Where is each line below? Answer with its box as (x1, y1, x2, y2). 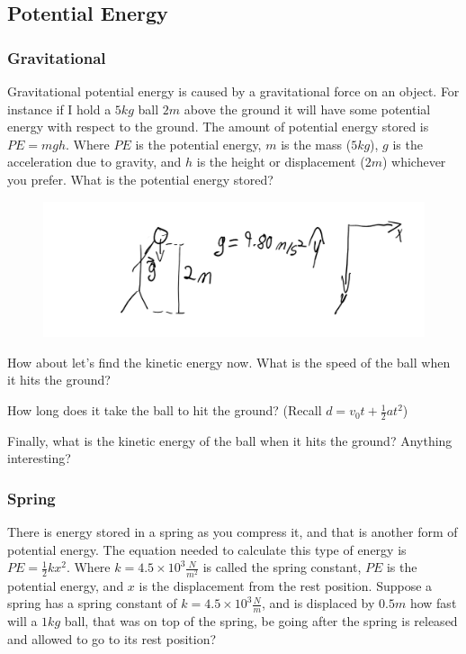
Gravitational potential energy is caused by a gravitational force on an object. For (7, 82, 460, 100)
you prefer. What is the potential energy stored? (7, 169, 273, 188)
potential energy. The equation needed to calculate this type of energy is (7, 540, 407, 559)
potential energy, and (7, 576, 124, 595)
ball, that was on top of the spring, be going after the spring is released (64, 612, 458, 631)
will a (7, 612, 38, 631)
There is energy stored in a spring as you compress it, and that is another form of (7, 522, 458, 541)
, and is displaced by (262, 594, 375, 613)
